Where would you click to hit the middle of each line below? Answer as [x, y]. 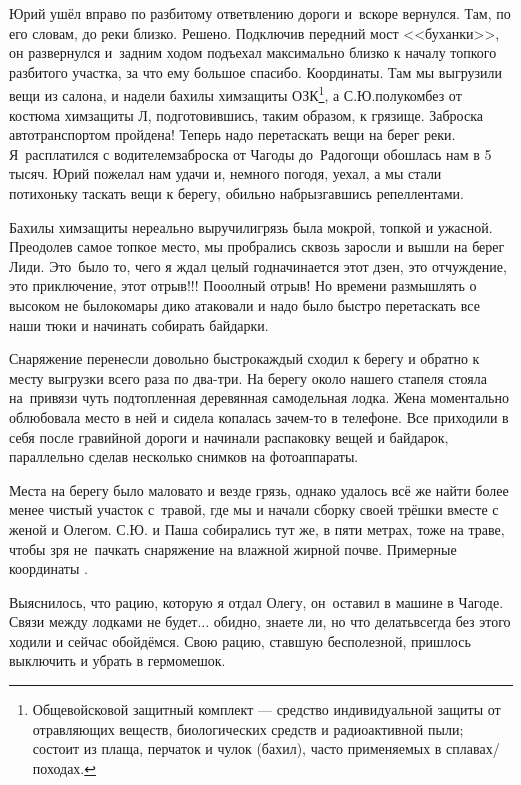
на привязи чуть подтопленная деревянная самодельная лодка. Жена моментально [259, 397]
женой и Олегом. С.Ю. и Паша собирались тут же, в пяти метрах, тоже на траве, [257, 528]
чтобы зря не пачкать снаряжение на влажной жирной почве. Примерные [233, 548]
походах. [58, 767]
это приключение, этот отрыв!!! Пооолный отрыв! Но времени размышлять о [243, 285]
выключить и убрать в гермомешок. [117, 660]
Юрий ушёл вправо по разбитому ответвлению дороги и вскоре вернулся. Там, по [260, 13]
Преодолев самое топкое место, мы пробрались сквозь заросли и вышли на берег [257, 246]
